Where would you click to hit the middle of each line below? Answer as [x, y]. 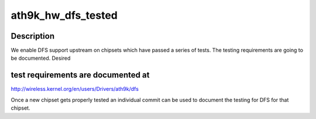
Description [33, 36]
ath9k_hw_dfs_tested [64, 15]
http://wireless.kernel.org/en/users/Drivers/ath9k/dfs [75, 89]
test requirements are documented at [80, 75]
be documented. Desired [41, 58]
